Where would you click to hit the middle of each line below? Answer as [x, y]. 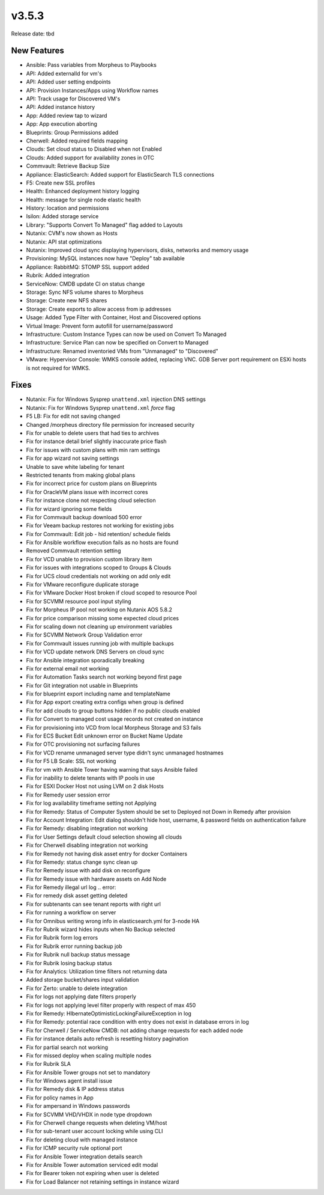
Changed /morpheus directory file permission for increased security [110, 424]
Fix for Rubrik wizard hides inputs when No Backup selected [100, 929]
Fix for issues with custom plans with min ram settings [93, 450]
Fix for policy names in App [60, 1098]
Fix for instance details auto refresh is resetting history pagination [107, 1039]
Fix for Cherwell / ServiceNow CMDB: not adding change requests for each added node [134, 1030]
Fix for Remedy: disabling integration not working [87, 828]
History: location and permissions [67, 208]
